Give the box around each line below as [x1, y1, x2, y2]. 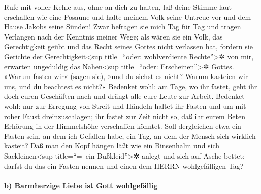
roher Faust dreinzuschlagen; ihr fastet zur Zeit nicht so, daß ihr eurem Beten [4, 110, 246, 121]
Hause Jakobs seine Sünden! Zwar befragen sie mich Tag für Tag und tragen [4, 21, 241, 32]
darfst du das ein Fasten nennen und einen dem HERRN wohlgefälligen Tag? [4, 160, 244, 171]
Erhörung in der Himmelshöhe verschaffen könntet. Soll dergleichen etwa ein [4, 121, 241, 131]
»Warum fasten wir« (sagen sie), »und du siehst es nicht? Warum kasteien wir [4, 71, 248, 82]
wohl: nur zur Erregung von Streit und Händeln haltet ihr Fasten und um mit [4, 100, 246, 111]
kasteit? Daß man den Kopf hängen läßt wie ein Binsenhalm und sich [4, 140, 220, 151]
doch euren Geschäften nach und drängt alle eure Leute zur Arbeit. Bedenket [4, 91, 245, 101]
